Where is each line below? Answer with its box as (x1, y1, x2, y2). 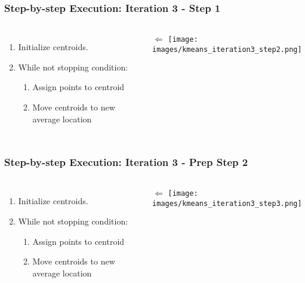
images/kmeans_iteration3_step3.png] (152, 199, 302, 208)
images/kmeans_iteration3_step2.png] (152, 45, 302, 54)
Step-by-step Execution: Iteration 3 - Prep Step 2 (4, 155, 248, 170)
